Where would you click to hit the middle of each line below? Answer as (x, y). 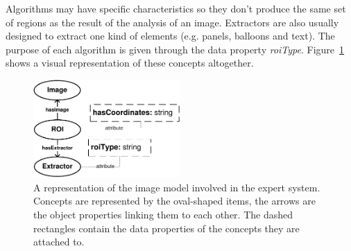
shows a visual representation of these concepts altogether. (130, 63)
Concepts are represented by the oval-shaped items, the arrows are (174, 201)
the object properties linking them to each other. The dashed (163, 214)
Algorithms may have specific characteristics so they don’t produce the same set (176, 8)
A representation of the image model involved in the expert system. (177, 187)
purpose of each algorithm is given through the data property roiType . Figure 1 (175, 49)
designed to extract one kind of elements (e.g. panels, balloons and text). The (170, 36)
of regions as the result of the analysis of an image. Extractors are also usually (172, 22)
